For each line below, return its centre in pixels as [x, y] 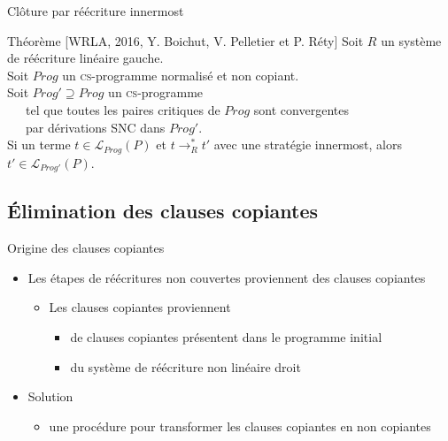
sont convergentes [301, 109]
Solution [50, 396]
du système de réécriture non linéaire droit [185, 366]
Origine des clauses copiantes [86, 248]
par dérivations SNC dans [95, 127]
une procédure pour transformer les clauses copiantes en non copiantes [240, 426]
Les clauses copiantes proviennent [140, 307]
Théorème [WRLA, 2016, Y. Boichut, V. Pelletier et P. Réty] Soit [185, 40]
